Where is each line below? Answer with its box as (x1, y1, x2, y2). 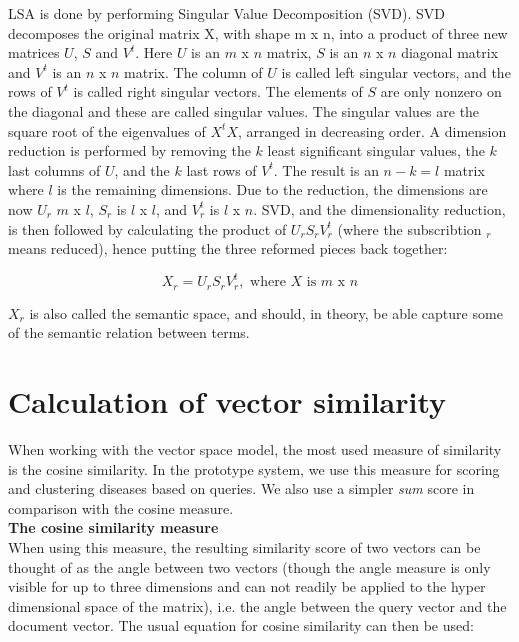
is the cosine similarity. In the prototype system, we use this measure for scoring (8, 458, 500, 479)
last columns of (8, 159, 101, 180)
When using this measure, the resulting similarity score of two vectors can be (8, 536, 481, 557)
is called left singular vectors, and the (281, 61, 511, 82)
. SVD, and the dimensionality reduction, (253, 198, 506, 219)
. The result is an (273, 159, 379, 180)
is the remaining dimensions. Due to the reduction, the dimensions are (57, 179, 488, 200)
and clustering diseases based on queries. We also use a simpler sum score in (8, 478, 475, 499)
